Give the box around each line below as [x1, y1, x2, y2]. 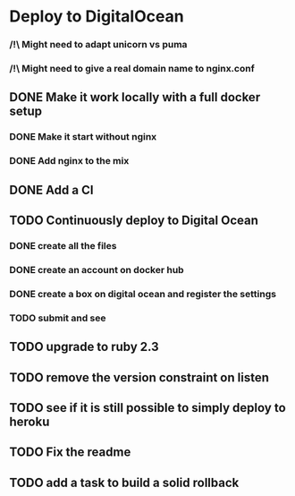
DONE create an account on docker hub [9, 263, 185, 276]
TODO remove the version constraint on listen [9, 370, 270, 385]
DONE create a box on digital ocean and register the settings [9, 287, 277, 300]
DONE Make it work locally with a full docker [9, 90, 261, 105]
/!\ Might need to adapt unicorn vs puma [9, 38, 188, 51]
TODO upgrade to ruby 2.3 [9, 339, 159, 355]
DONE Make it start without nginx [9, 131, 157, 143]
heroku [9, 414, 50, 429]
